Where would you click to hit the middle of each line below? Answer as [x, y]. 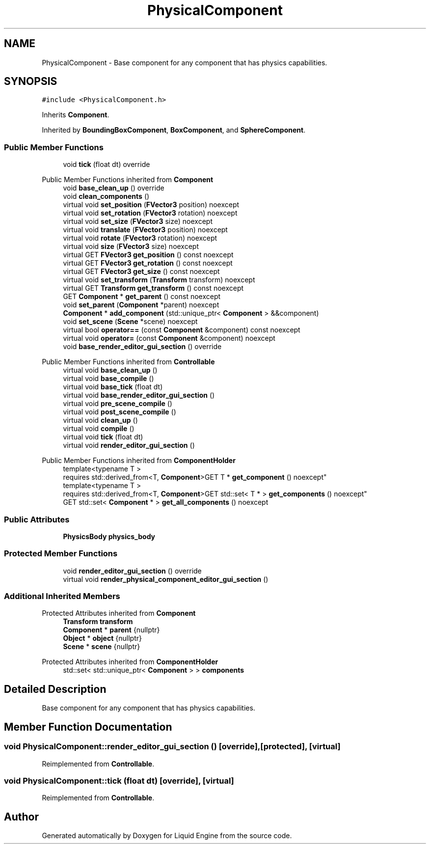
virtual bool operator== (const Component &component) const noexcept [182, 330]
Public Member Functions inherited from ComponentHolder [139, 461]
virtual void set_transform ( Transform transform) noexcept [159, 280]
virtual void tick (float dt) [103, 437]
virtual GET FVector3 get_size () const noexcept [141, 272]
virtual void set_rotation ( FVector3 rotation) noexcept [150, 213]
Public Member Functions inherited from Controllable [128, 362]
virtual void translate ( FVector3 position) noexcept [145, 230]
